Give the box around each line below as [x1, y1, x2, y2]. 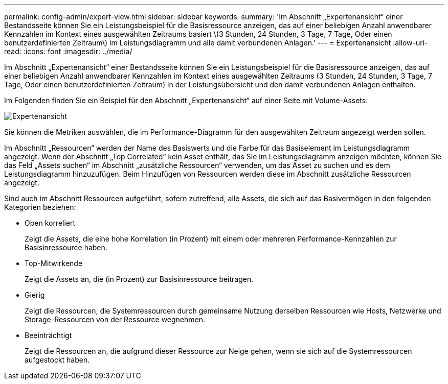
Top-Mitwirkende [25, 259, 83, 268]
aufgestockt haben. [25, 355, 90, 364]
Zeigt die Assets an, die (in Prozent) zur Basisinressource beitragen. [25, 275, 254, 283]
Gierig [25, 291, 45, 299]
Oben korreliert [25, 219, 76, 227]
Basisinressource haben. [25, 243, 107, 252]
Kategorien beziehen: [4, 203, 76, 211]
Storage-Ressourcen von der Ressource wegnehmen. [25, 315, 206, 324]
